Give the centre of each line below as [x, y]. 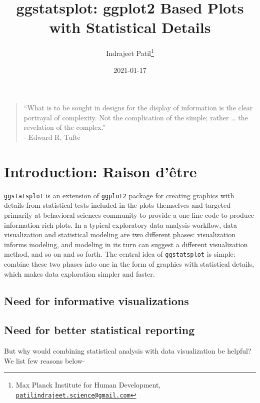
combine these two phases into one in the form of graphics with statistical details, [129, 263]
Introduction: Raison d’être [100, 171]
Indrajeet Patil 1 [130, 52]
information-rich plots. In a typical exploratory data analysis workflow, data [120, 224]
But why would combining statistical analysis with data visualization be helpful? [128, 351]
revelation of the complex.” [65, 127]
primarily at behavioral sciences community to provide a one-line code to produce [129, 214]
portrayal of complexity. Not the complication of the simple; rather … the [136, 117]
